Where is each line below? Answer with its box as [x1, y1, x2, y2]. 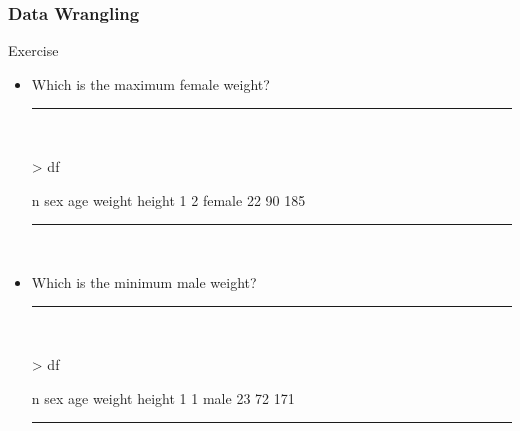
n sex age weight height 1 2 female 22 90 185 [31, 189, 306, 210]
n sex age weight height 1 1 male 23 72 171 [31, 387, 295, 408]
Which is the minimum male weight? [31, 271, 257, 292]
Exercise [8, 40, 59, 61]
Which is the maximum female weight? [31, 73, 270, 94]
